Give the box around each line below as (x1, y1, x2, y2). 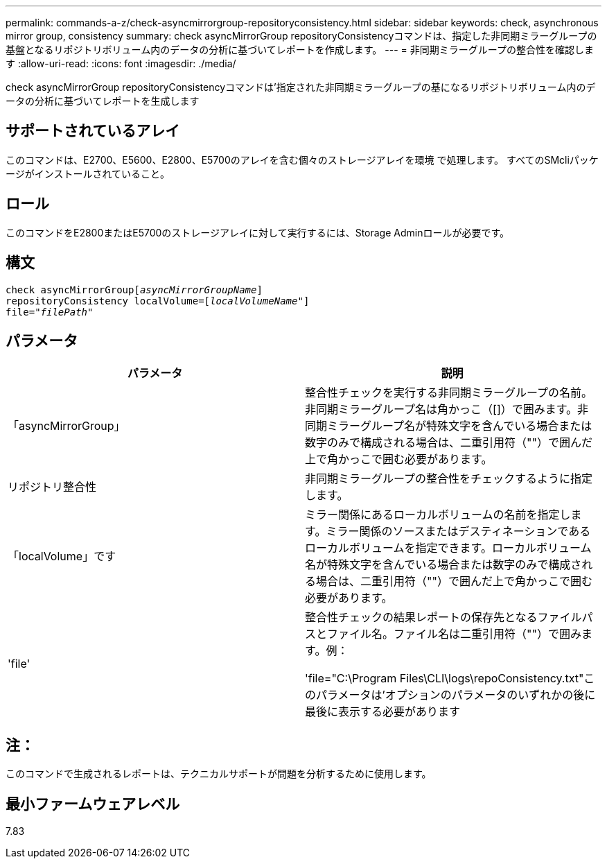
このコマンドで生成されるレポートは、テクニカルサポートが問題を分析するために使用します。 (6, 768, 432, 780)
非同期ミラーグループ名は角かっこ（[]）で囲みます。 (305, 402, 578, 417)
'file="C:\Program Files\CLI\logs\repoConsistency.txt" (305, 671, 584, 686)
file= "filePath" (6, 306, 94, 318)
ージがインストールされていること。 (6, 167, 170, 180)
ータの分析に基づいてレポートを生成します (6, 95, 200, 107)
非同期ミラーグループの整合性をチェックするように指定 (305, 472, 593, 486)
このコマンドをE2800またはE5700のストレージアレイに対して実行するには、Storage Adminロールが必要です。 (6, 226, 510, 239)
